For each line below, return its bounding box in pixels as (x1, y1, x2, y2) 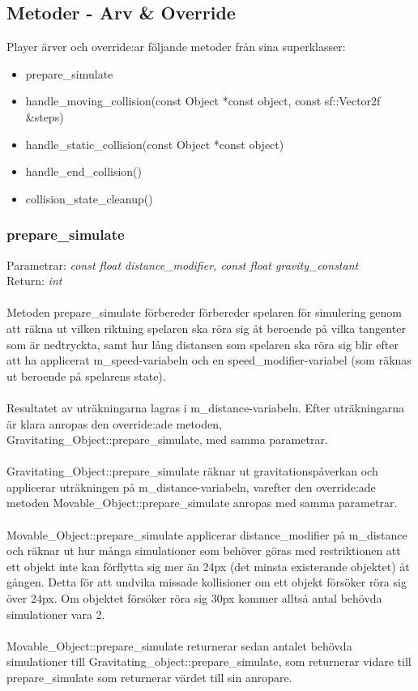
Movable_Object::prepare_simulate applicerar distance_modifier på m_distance (6, 526, 407, 543)
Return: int (6, 272, 62, 289)
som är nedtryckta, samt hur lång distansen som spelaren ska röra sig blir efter (6, 335, 399, 352)
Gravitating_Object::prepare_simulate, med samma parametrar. (6, 431, 328, 448)
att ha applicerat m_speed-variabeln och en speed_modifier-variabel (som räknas (6, 352, 412, 369)
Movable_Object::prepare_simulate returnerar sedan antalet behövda (6, 637, 352, 654)
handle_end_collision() (25, 163, 143, 180)
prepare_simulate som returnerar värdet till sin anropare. (6, 669, 292, 686)
